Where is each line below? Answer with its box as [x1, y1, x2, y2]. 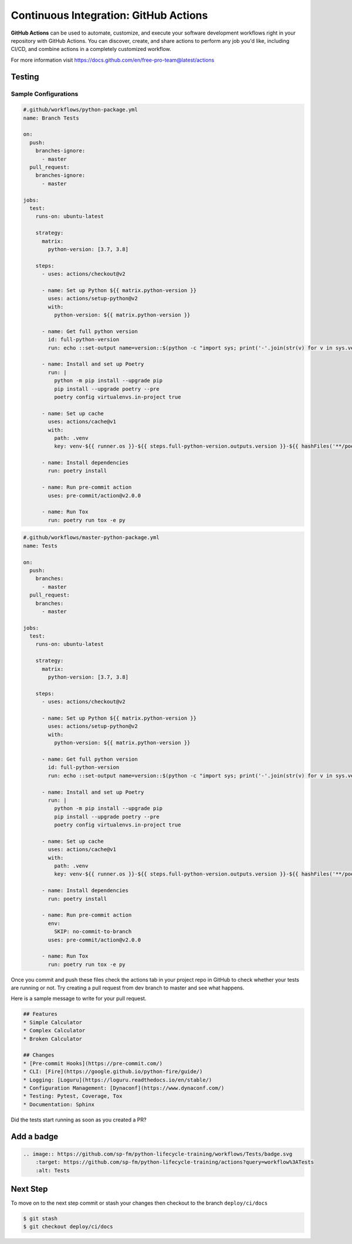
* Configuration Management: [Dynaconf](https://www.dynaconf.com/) [23, 1084, 225, 1091]
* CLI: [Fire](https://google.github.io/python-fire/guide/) [23, 1068, 203, 1075]
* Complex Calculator [23, 1027, 86, 1034]
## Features [23, 1011, 58, 1018]
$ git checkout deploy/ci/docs [23, 1223, 114, 1230]
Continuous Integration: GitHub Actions [11, 9, 208, 22]
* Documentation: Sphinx [23, 1101, 95, 1108]
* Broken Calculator [23, 1035, 82, 1042]
